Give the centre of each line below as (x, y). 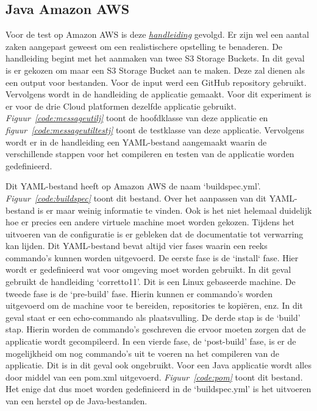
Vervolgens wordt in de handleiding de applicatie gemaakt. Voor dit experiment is (158, 94)
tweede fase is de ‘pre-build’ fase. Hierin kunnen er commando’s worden (139, 293)
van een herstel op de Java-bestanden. (77, 401)
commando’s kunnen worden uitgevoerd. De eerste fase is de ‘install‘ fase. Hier (152, 257)
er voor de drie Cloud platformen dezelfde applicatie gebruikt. (121, 106)
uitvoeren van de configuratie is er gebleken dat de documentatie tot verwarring (155, 234)
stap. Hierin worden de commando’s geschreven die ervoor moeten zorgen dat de (156, 329)
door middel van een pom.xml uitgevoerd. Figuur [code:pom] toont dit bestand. (154, 377)
